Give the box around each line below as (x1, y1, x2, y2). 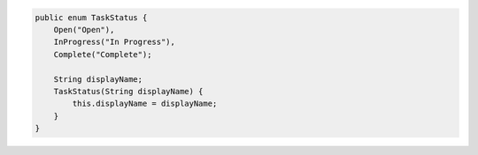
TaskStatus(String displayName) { (53, 86, 204, 96)
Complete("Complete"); (53, 49, 152, 59)
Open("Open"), (53, 25, 115, 34)
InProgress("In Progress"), (53, 37, 176, 48)
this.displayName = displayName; (72, 99, 218, 109)
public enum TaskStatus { (35, 12, 148, 22)
